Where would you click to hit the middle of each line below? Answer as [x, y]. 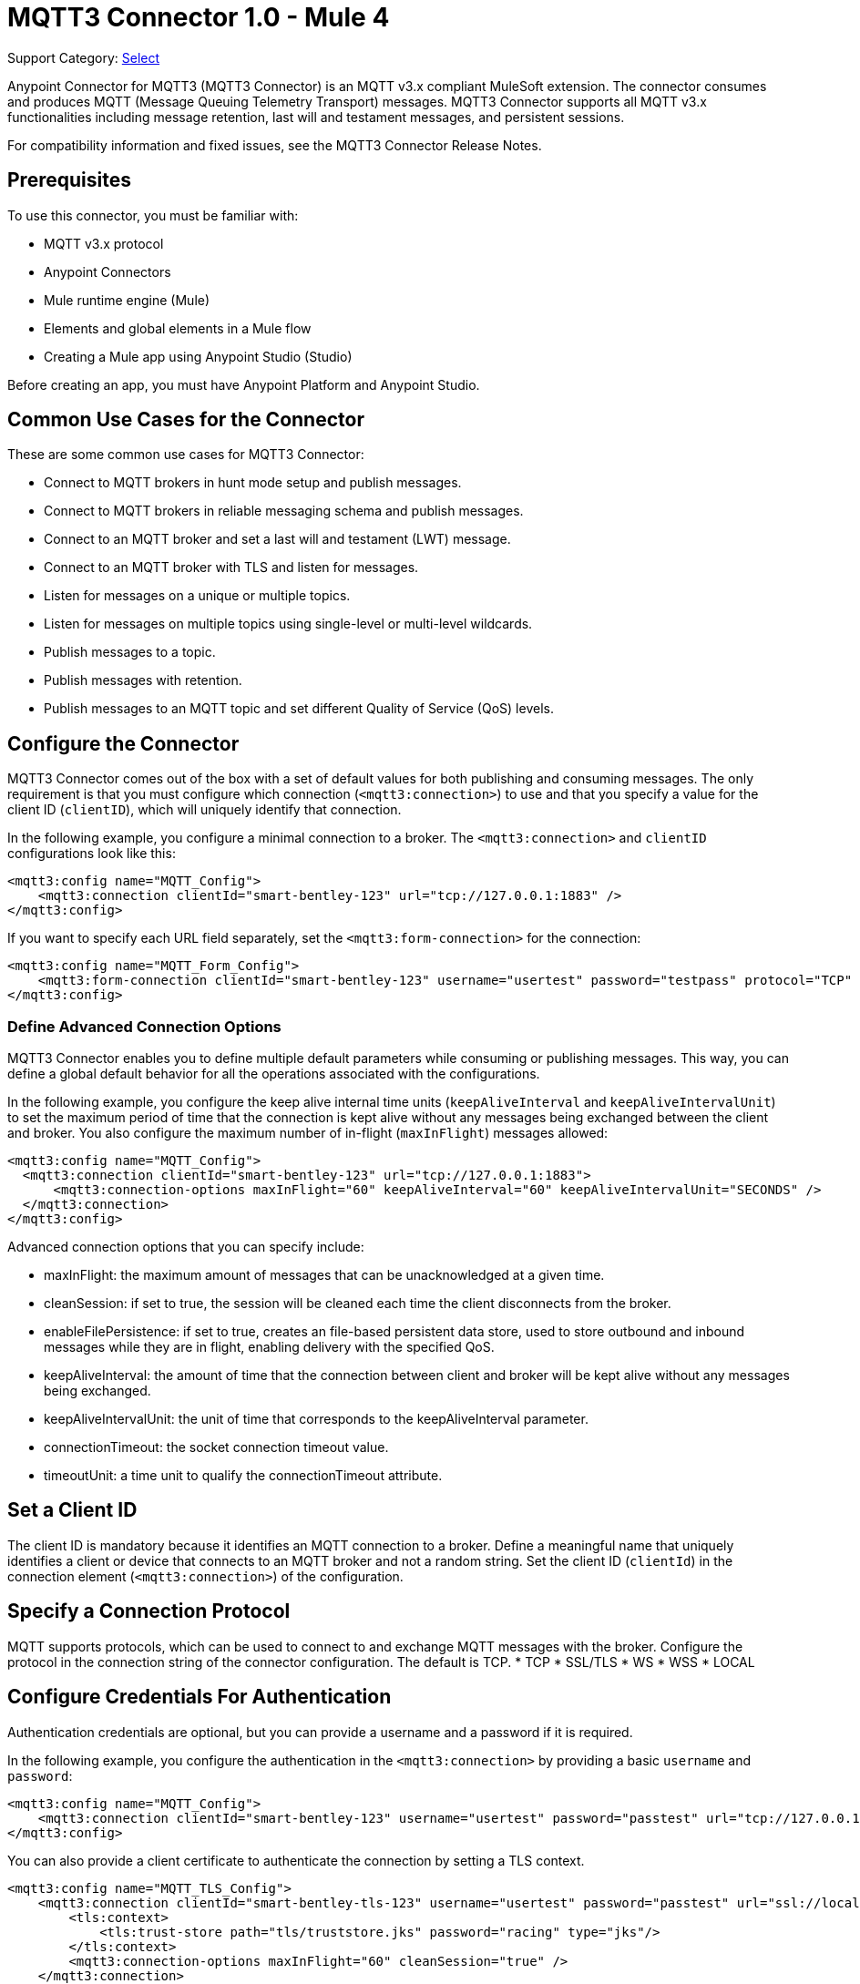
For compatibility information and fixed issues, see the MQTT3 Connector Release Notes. [275, 145]
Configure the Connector [123, 743]
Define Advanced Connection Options [144, 1026]
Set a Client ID [72, 1510]
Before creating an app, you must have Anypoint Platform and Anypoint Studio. [244, 384]
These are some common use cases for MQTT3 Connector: [186, 455]
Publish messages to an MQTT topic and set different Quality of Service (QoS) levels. [299, 709]
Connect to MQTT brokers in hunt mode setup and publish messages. [253, 483]
